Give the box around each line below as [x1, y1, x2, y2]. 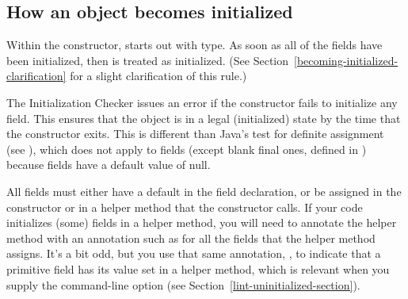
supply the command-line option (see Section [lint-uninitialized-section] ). [6, 276, 360, 293]
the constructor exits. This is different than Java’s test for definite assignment [6, 125, 384, 142]
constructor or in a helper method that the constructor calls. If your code [6, 198, 363, 215]
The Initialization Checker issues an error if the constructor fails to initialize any [6, 94, 398, 110]
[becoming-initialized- [294, 52, 398, 68]
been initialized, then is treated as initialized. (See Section [6, 52, 289, 68]
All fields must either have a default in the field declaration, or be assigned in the [6, 182, 402, 199]
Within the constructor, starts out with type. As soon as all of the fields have [6, 36, 383, 53]
